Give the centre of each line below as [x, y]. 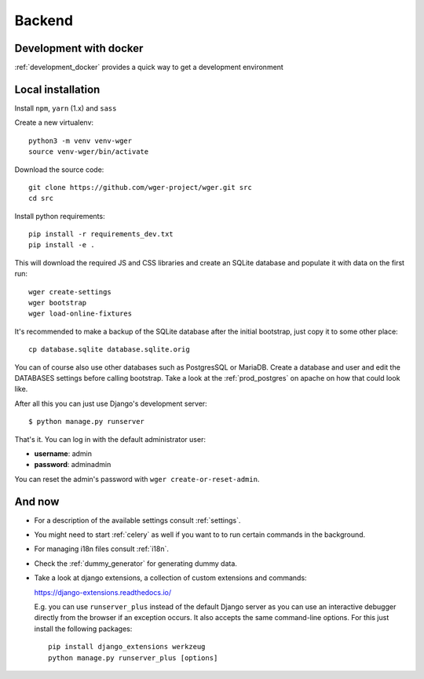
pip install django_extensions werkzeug [127, 647]
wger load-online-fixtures [80, 314]
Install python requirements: [60, 216]
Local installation [57, 89]
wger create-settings [70, 292]
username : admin [63, 453]
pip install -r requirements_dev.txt [101, 234]
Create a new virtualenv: [54, 122]
